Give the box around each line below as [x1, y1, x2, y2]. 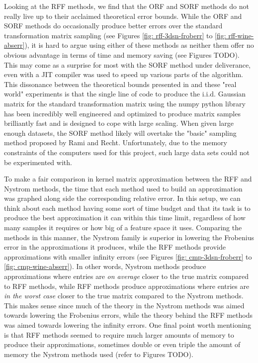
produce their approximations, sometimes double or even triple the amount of [4, 339, 241, 350]
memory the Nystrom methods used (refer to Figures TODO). [4, 349, 193, 359]
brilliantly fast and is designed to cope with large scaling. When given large [4, 118, 234, 128]
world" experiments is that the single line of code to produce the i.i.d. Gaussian [4, 89, 246, 99]
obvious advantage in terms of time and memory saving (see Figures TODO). [4, 49, 240, 60]
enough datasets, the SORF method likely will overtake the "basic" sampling [4, 127, 237, 138]
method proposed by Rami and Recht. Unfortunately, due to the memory [4, 137, 227, 148]
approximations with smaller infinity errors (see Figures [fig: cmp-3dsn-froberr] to [4, 251, 252, 262]
